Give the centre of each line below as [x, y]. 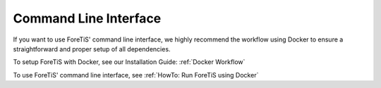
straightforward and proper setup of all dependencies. [92, 49]
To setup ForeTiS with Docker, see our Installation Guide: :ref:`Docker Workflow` [129, 62]
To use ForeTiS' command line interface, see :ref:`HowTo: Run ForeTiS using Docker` [136, 75]
